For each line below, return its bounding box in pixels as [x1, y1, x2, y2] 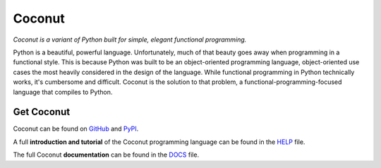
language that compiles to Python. [13, 88, 113, 96]
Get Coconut [13, 106, 71, 118]
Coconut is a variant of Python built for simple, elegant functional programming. [13, 35, 247, 44]
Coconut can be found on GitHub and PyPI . [13, 124, 139, 133]
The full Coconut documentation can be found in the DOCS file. [13, 150, 200, 159]
